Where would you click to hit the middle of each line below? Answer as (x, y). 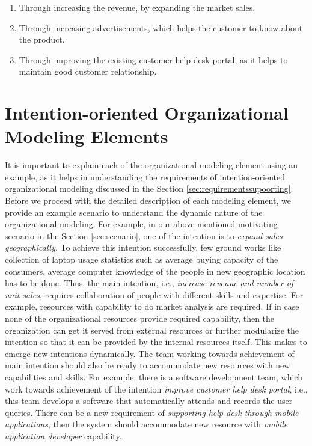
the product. (42, 39)
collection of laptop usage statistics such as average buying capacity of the (142, 259)
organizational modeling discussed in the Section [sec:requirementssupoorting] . (149, 188)
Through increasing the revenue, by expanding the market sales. (137, 7)
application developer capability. (63, 435)
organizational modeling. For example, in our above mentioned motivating (141, 224)
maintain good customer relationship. (88, 71)
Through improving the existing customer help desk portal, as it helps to (153, 59)
